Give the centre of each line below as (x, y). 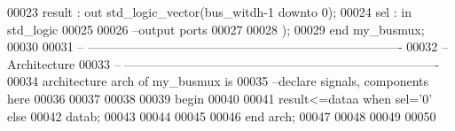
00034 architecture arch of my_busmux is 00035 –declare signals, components (218, 81)
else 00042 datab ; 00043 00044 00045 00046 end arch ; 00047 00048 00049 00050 (222, 116)
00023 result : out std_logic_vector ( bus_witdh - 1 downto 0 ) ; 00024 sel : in (209, 12)
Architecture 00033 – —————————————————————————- (223, 63)
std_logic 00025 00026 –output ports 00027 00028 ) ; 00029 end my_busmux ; (216, 29)
